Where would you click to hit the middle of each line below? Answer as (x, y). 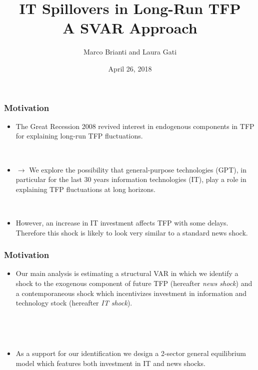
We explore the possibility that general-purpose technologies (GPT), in (138, 169)
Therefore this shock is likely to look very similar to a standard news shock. (132, 232)
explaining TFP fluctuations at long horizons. (85, 189)
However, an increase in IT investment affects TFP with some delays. (122, 222)
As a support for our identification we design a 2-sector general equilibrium (131, 353)
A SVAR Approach (130, 28)
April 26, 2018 (130, 68)
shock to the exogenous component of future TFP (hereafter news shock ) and (134, 283)
